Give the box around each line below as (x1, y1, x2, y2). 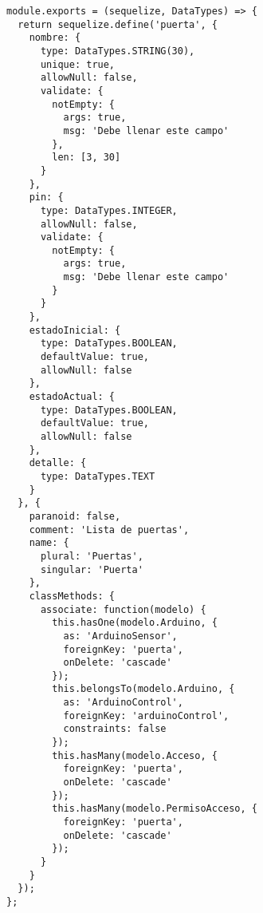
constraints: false (63, 723, 167, 735)
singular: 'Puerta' (40, 563, 143, 575)
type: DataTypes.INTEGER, (40, 204, 178, 216)
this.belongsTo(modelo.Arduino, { (52, 683, 235, 695)
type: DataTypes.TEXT (40, 470, 155, 482)
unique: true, (40, 58, 116, 70)
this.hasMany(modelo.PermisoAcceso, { (52, 803, 257, 815)
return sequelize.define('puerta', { (18, 18, 218, 30)
